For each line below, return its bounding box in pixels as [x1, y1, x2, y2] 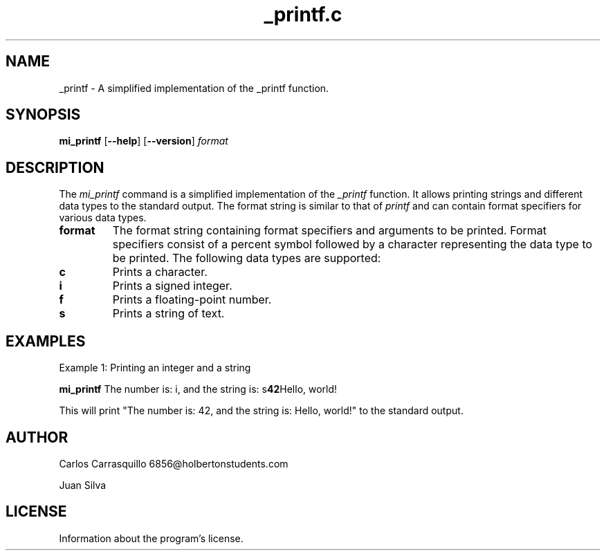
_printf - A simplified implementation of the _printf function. [59, 82, 329, 94]
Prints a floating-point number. [112, 293, 272, 307]
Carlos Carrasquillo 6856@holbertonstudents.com [59, 457, 288, 470]
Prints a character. [112, 265, 208, 279]
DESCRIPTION [6, 158, 104, 176]
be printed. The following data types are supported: [112, 251, 381, 266]
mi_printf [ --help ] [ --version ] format [59, 135, 228, 147]
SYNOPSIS [6, 106, 81, 124]
